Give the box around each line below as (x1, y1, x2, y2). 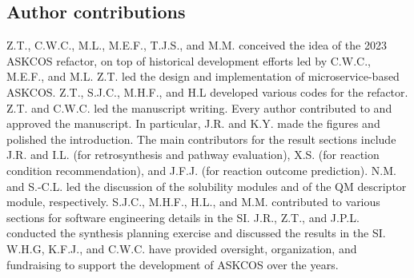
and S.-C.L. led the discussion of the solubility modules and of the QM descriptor (6, 177, 407, 194)
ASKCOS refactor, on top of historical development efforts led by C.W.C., (6, 52, 371, 69)
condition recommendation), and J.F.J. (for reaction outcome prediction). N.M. (6, 161, 396, 178)
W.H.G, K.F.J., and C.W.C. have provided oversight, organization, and (6, 240, 357, 256)
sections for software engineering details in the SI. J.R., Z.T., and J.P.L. (6, 208, 360, 225)
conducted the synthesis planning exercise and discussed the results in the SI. (6, 224, 386, 241)
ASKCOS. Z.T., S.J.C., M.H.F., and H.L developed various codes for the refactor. (6, 83, 408, 100)
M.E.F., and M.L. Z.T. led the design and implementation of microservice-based (6, 68, 400, 85)
